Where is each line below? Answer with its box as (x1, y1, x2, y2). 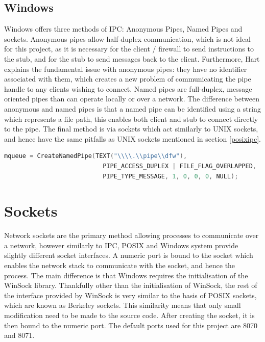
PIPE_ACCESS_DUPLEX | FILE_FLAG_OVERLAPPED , (103, 162, 256, 170)
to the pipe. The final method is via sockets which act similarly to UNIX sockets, (4, 123, 258, 134)
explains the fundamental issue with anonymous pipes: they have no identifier (4, 63, 247, 74)
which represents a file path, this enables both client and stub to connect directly (4, 113, 258, 124)
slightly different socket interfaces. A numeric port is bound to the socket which (4, 250, 253, 260)
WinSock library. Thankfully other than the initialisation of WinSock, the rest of (4, 280, 257, 291)
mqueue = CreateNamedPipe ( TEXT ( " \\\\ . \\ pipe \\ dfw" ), (4, 152, 187, 160)
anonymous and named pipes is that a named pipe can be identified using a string (4, 103, 261, 114)
